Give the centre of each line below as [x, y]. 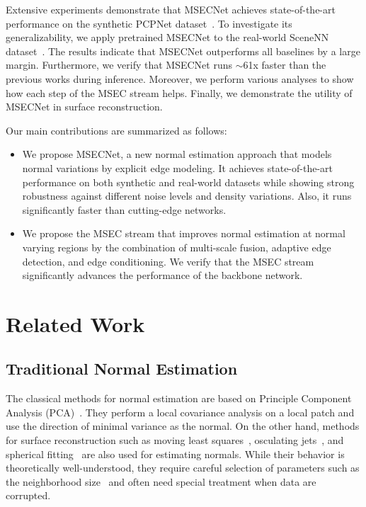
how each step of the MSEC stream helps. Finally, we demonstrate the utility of [179, 92]
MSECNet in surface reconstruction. [84, 107]
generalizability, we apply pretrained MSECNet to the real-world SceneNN [167, 37]
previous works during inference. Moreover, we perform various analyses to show [180, 78]
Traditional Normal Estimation [122, 369]
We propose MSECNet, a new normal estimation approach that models [177, 154]
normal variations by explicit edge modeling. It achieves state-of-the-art [178, 167]
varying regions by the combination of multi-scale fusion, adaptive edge [177, 247]
